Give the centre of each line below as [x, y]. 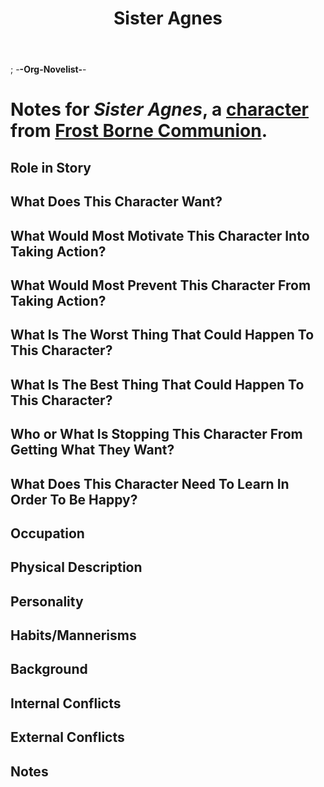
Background [49, 669]
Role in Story [51, 167]
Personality [47, 601]
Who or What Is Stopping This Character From [156, 434]
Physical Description [76, 567]
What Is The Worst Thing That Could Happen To [162, 335]
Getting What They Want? [92, 450]
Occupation [47, 533]
